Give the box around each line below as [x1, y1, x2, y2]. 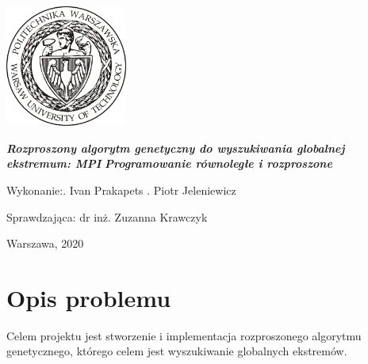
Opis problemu [6, 281, 171, 313]
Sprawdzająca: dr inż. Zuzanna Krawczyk [6, 208, 208, 225]
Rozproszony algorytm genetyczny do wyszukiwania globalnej [6, 139, 345, 156]
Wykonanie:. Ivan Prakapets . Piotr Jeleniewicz [6, 181, 236, 198]
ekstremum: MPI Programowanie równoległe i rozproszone [6, 155, 332, 172]
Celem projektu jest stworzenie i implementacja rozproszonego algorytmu [6, 327, 362, 343]
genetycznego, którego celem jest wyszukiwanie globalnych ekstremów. [6, 343, 347, 359]
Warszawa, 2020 [6, 235, 84, 252]
